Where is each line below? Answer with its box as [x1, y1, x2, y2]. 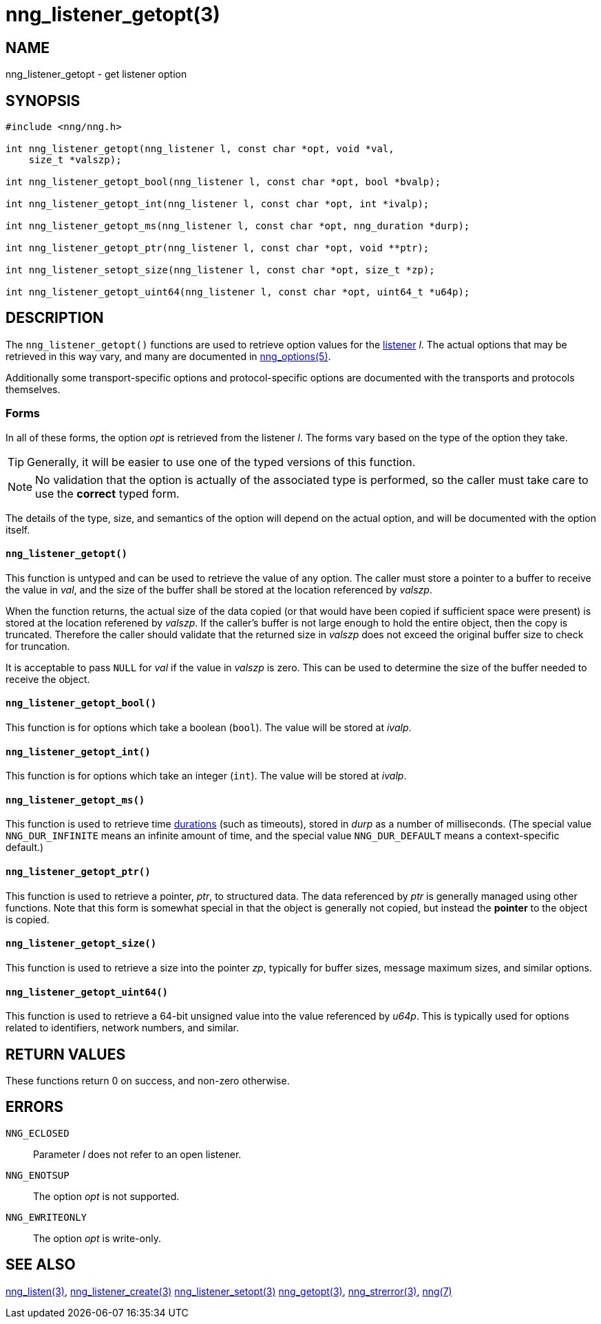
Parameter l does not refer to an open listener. [33, 1148, 242, 1160]
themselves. [6, 383, 61, 395]
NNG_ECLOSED [6, 1127, 70, 1139]
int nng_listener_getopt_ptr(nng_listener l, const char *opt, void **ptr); [6, 242, 430, 254]
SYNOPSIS [6, 92, 81, 109]
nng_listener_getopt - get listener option [6, 68, 187, 81]
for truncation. [6, 640, 70, 652]
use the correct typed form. [35, 486, 180, 501]
